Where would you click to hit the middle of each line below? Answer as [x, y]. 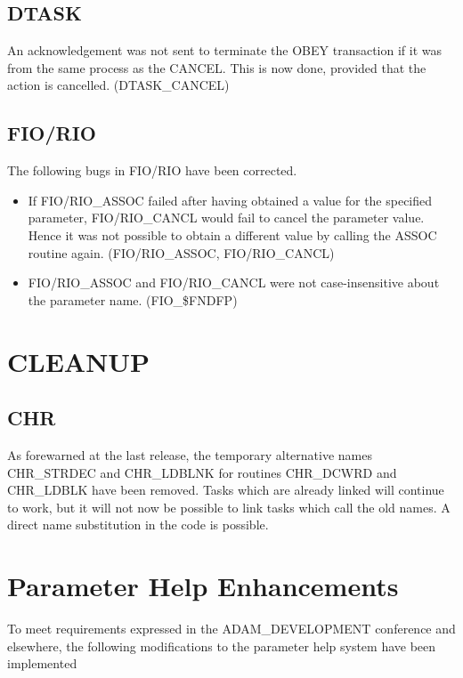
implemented [42, 663]
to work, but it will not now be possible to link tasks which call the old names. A [229, 507]
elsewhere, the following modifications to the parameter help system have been [222, 646]
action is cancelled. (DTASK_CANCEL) [118, 85]
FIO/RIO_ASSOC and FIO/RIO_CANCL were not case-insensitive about [234, 282]
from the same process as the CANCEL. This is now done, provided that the [217, 67]
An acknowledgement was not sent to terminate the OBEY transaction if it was [224, 50]
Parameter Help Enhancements [203, 586]
